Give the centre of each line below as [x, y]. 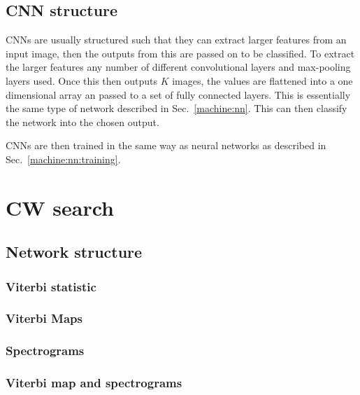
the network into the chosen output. [82, 122]
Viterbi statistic [51, 286]
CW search [60, 207]
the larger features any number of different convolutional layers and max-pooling [178, 67]
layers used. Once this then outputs [81, 80]
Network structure [74, 252]
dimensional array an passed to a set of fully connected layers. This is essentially [178, 94]
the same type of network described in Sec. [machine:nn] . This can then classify [177, 108]
